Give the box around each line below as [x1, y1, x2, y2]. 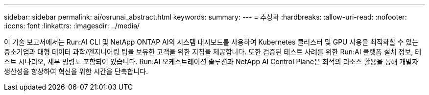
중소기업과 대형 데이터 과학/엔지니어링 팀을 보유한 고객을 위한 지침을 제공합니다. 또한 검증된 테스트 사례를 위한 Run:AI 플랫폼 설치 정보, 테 [4, 47, 422, 56]
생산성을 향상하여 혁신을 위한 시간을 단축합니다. [4, 67, 148, 75]
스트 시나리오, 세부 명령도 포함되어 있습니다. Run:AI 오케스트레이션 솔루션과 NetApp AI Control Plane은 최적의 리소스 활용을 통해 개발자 [4, 57, 419, 66]
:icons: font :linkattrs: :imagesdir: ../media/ [4, 22, 140, 30]
